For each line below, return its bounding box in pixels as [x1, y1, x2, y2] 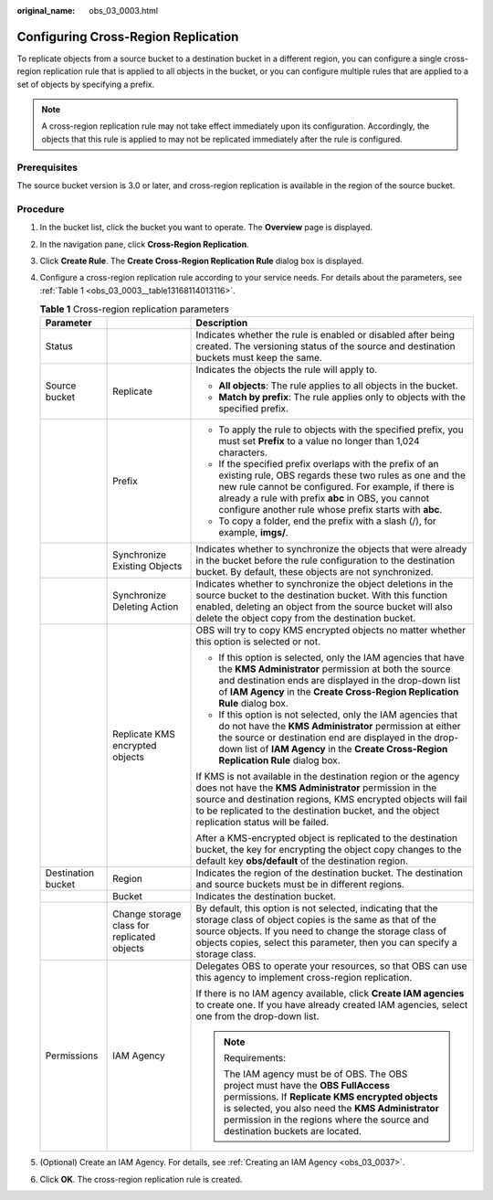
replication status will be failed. [195, 816, 330, 829]
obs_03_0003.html [89, 5, 159, 16]
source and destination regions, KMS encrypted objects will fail [195, 793, 467, 806]
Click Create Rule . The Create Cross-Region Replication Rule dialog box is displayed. [39, 255, 364, 266]
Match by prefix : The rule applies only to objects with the [218, 391, 466, 404]
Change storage [112, 908, 182, 920]
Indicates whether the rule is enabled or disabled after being [195, 329, 456, 342]
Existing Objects [112, 560, 183, 573]
